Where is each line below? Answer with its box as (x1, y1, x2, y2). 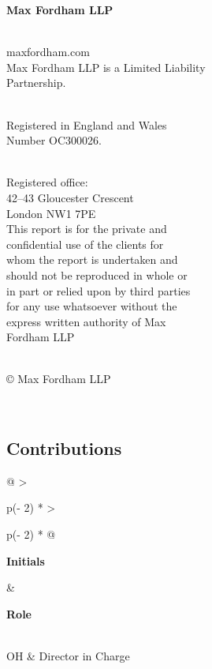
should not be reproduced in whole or (6, 266, 188, 283)
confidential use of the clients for (6, 235, 164, 252)
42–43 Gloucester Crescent (6, 189, 134, 205)
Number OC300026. (6, 132, 102, 148)
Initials (6, 552, 45, 569)
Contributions (6, 436, 122, 460)
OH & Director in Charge (6, 648, 130, 664)
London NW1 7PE (6, 205, 96, 221)
